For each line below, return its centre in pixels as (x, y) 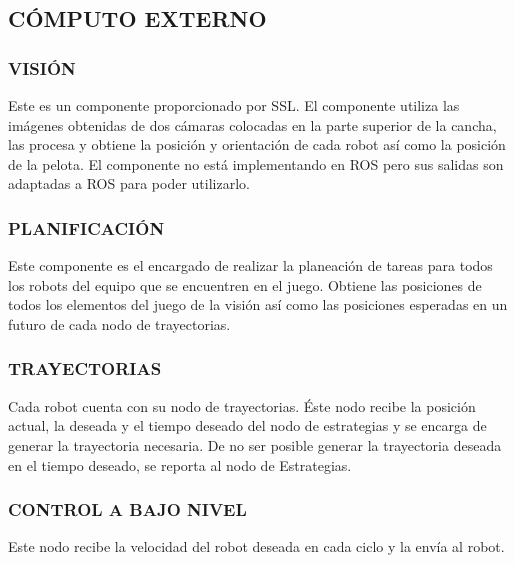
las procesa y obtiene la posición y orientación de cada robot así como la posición (257, 144)
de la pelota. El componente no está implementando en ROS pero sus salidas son (256, 163)
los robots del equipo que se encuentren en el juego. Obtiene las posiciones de (245, 284)
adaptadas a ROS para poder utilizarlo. (129, 183)
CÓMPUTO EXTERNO (137, 18)
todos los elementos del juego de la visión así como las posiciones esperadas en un (258, 304)
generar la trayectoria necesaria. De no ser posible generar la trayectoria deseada (255, 444)
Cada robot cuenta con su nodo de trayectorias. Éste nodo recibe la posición (242, 405)
